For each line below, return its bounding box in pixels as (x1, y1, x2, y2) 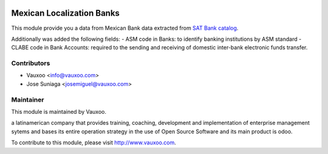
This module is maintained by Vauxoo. (11, 108, 106, 115)
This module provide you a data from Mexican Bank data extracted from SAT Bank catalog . (11, 24, 239, 32)
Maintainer (11, 95, 44, 103)
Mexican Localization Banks (11, 8, 120, 18)
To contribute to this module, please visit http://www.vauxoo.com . (11, 139, 176, 146)
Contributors (11, 59, 50, 68)
